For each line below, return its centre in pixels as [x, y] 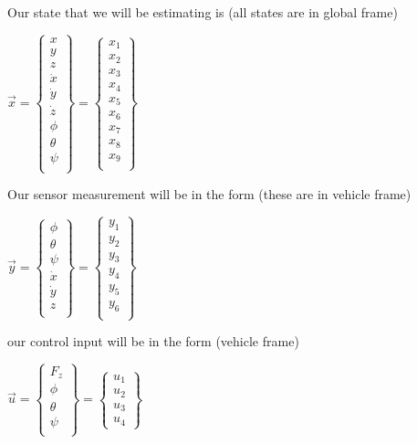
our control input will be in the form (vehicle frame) [153, 341]
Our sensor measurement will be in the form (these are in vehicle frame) [209, 194]
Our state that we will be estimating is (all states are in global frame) [203, 12]
